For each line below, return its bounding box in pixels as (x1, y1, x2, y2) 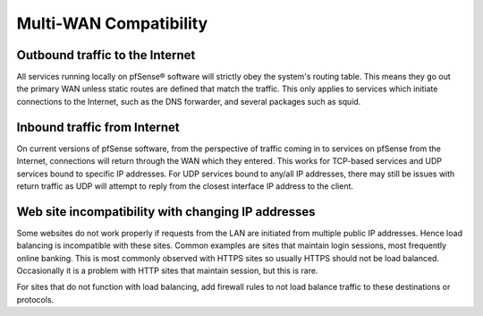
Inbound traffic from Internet (16, 119, 180, 134)
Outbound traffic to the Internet (16, 47, 196, 63)
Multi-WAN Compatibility (16, 13, 208, 33)
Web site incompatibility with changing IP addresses (16, 204, 316, 219)
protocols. (16, 294, 55, 304)
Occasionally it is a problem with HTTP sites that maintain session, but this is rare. (16, 265, 318, 276)
